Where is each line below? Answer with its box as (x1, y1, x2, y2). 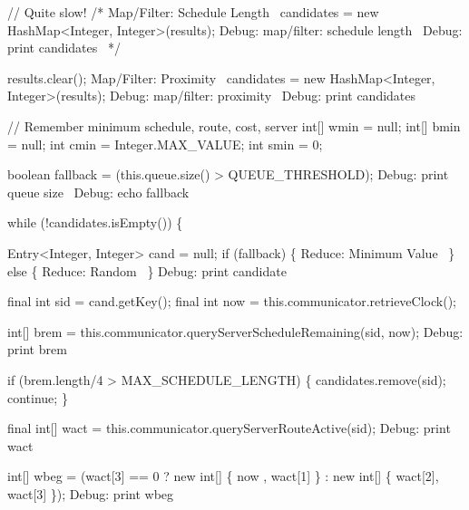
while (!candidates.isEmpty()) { (7, 213, 183, 232)
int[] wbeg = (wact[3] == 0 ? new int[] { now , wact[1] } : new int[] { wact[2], (7, 467, 439, 486)
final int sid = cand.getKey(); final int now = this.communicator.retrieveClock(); (7, 292, 456, 311)
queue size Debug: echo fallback (7, 182, 190, 201)
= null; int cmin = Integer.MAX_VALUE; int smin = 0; (7, 134, 323, 153)
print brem (7, 340, 67, 359)
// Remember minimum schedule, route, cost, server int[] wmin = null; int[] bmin (7, 116, 461, 135)
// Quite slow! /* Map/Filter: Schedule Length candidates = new (7, 3, 379, 21)
